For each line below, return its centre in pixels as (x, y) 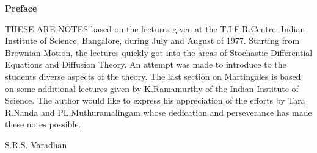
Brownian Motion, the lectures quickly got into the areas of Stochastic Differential (159, 52)
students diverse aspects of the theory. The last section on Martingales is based (153, 76)
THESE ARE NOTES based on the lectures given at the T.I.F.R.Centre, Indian (155, 28)
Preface (21, 8)
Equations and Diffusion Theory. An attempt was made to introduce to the (146, 64)
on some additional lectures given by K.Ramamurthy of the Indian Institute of (152, 88)
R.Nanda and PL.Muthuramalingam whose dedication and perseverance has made (158, 112)
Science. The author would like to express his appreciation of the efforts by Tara (155, 100)
